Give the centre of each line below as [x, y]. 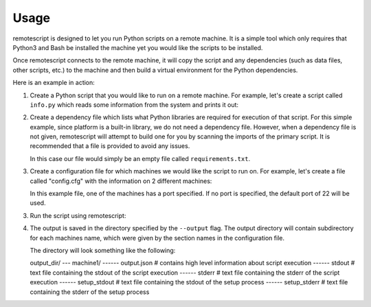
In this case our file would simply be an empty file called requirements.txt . [140, 158]
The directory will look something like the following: [103, 250]
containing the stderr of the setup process [90, 292]
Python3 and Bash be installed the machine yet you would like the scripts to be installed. [138, 47]
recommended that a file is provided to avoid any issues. [110, 146]
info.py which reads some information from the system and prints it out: [134, 105]
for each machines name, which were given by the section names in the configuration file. [157, 238]
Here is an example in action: [54, 83]
